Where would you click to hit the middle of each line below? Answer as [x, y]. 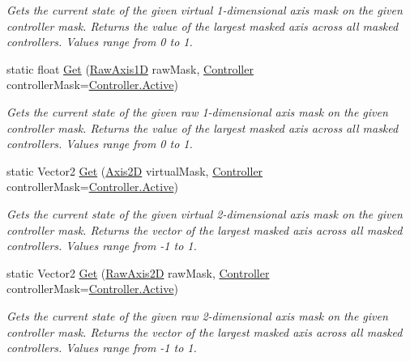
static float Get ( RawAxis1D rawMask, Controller [130, 68]
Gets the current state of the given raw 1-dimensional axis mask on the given [197, 111]
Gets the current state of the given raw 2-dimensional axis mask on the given [197, 315]
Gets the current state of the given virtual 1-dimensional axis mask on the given [205, 10]
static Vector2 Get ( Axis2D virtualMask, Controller [135, 170]
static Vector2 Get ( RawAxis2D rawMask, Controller [138, 272]
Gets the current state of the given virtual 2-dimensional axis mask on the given [205, 213]
